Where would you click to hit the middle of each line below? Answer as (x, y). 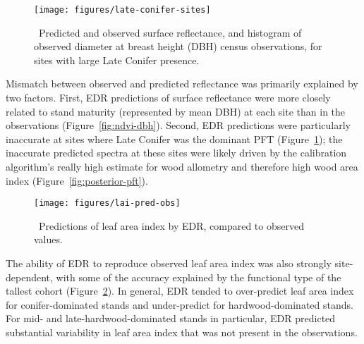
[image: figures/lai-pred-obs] (107, 203)
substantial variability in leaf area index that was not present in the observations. (182, 332)
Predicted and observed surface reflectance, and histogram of (170, 32)
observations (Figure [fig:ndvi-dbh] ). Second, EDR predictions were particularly (178, 125)
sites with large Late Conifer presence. (117, 60)
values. (48, 239)
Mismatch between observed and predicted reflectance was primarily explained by (182, 84)
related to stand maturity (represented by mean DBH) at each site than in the (176, 111)
